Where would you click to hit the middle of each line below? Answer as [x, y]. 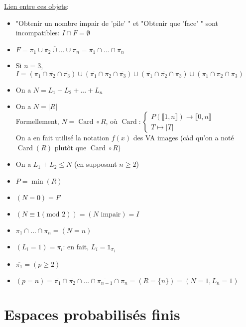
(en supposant [95, 164]
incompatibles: [38, 33]
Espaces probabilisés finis [92, 314]
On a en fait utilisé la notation [62, 138]
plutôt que [70, 147]
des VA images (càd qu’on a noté [184, 138]
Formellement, [37, 121]
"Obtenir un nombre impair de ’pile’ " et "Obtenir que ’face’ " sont [117, 23]
